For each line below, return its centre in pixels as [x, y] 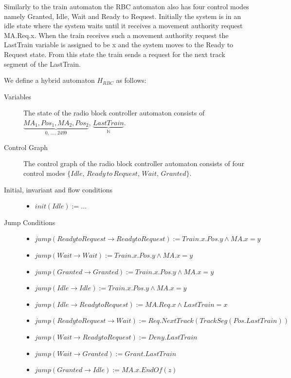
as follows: [131, 80]
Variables [18, 96]
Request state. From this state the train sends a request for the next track [115, 54]
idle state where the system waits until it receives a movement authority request [123, 26]
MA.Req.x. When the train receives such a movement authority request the [116, 35]
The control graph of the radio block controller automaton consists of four [134, 163]
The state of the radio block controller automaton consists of [114, 113]
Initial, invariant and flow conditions [58, 189]
